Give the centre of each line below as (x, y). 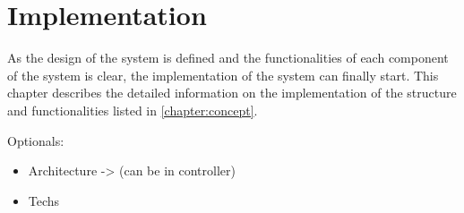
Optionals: (36, 140)
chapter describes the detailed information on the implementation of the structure (232, 93)
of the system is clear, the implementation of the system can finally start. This (223, 75)
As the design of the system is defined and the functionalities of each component (228, 58)
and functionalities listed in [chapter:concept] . (133, 110)
